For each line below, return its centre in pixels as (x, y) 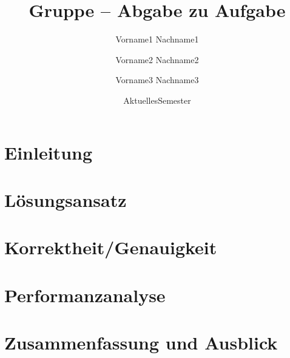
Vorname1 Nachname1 (157, 39)
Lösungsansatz (66, 199)
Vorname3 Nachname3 (157, 80)
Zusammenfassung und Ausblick (141, 342)
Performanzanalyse (85, 295)
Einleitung (49, 152)
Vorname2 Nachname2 (157, 59)
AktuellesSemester (157, 100)
